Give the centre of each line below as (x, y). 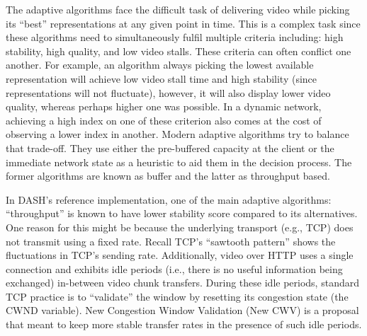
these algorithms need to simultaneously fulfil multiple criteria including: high (175, 37)
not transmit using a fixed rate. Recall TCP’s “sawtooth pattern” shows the (171, 241)
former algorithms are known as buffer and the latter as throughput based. (168, 176)
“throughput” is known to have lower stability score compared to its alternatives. (182, 213)
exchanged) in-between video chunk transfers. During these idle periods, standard (182, 283)
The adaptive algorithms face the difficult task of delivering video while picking (178, 9)
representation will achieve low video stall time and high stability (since (162, 78)
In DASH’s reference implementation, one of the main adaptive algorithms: (169, 199)
